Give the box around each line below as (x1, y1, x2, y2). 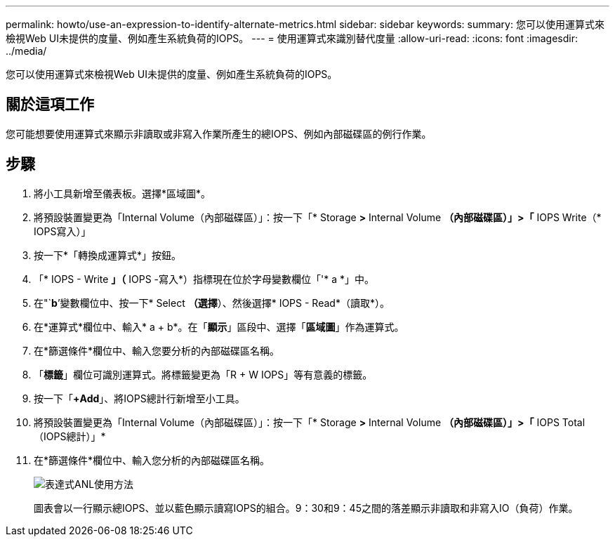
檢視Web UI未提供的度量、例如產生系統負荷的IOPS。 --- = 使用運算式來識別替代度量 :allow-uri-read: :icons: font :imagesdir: (6, 32, 578, 44)
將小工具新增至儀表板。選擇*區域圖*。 (34, 187, 211, 199)
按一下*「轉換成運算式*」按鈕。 (34, 249, 182, 261)
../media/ (6, 45, 47, 57)
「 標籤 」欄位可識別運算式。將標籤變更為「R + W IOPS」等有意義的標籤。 (34, 368, 373, 381)
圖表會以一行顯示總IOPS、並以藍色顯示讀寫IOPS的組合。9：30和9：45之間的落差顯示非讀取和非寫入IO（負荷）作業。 (34, 501, 578, 514)
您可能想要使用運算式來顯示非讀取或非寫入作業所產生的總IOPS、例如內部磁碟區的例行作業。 (6, 127, 432, 140)
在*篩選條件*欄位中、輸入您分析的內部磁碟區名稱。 (34, 454, 270, 466)
